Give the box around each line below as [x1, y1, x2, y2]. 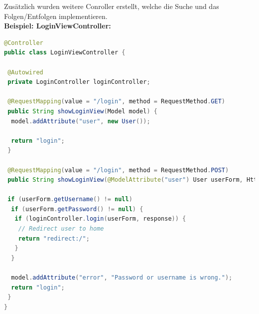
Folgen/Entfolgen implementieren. [4, 10, 108, 21]
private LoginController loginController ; [7, 78, 150, 86]
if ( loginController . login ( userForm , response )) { [14, 215, 186, 223]
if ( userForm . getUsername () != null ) [7, 196, 132, 203]
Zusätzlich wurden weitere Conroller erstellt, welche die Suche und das [4, 1, 219, 11]
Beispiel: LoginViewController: [4, 20, 111, 31]
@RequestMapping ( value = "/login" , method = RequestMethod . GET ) [7, 98, 225, 105]
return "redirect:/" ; [18, 235, 90, 242]
